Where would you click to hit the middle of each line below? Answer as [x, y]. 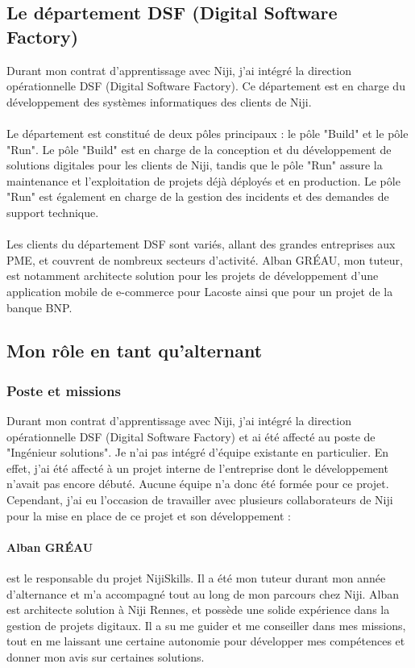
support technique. [53, 212]
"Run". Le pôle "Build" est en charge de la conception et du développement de [199, 149]
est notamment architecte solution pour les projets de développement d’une [193, 276]
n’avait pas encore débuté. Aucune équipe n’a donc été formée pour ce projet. [198, 484]
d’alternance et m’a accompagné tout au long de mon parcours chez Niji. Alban [203, 593]
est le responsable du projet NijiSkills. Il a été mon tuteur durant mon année [196, 578]
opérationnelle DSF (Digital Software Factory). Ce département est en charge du [206, 86]
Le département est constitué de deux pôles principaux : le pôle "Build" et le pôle [207, 133]
